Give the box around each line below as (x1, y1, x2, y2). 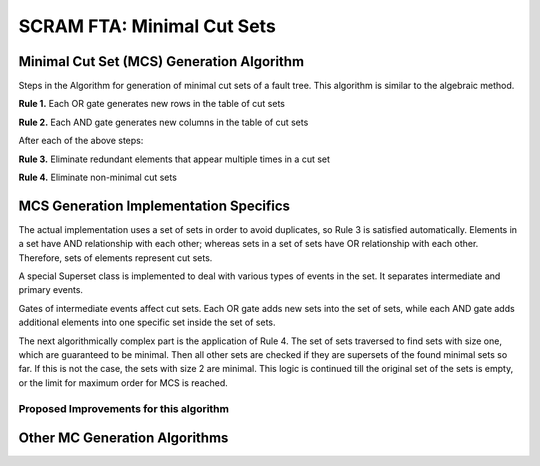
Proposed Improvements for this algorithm (18, 401, 230, 415)
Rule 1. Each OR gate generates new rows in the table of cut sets (18, 98, 285, 110)
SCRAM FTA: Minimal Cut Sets (18, 15, 277, 37)
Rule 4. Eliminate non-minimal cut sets (18, 171, 177, 184)
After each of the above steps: (18, 135, 144, 147)
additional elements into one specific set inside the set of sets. (18, 316, 276, 329)
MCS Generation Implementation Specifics (18, 197, 290, 214)
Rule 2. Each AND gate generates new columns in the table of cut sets (18, 116, 309, 128)
